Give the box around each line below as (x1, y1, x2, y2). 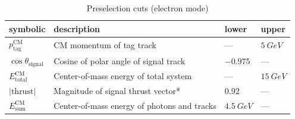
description (54, 22, 100, 35)
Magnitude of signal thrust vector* (54, 84, 180, 97)
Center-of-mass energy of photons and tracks (54, 99, 216, 111)
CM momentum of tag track (54, 39, 156, 51)
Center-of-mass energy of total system (54, 70, 192, 82)
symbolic (9, 22, 46, 35)
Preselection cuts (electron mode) (86, 2, 209, 14)
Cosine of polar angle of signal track (54, 54, 186, 67)
